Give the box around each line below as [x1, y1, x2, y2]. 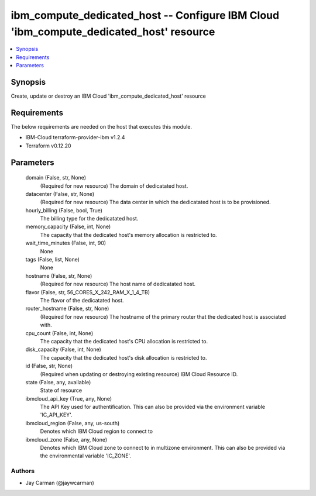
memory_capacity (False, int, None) [25, 223, 111, 230]
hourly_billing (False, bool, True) [25, 206, 102, 213]
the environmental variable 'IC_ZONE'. [40, 452, 132, 459]
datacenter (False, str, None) [25, 190, 95, 197]
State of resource [40, 387, 83, 394]
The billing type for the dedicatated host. [40, 215, 139, 222]
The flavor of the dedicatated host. [40, 297, 124, 304]
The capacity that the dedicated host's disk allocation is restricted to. [40, 354, 207, 361]
